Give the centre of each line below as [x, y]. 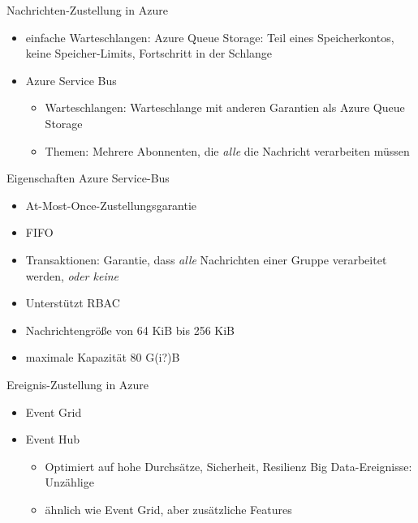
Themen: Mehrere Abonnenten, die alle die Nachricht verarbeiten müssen [227, 150]
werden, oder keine [72, 275]
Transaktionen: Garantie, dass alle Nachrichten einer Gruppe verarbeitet [206, 259]
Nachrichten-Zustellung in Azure [87, 10]
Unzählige [69, 482]
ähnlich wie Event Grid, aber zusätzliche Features [168, 509]
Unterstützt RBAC [73, 303]
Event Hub [53, 439]
